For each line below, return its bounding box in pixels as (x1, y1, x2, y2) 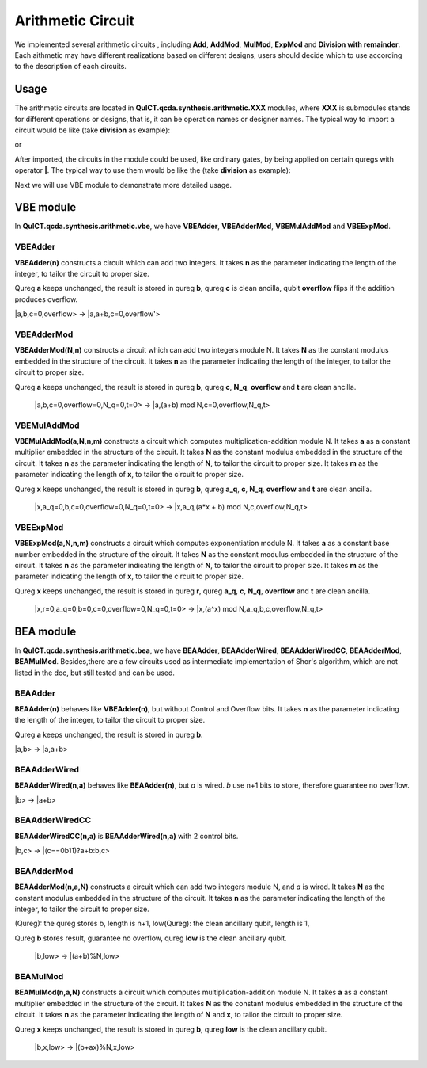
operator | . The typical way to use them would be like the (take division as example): (14, 166, 291, 175)
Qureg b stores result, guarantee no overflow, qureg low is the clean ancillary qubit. (14, 933, 288, 943)
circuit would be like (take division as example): (14, 125, 171, 135)
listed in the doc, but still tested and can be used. (14, 668, 176, 677)
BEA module (14, 624, 77, 638)
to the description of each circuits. (14, 62, 127, 71)
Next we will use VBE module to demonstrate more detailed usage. (14, 180, 232, 189)
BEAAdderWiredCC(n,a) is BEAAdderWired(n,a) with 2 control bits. (14, 831, 239, 841)
